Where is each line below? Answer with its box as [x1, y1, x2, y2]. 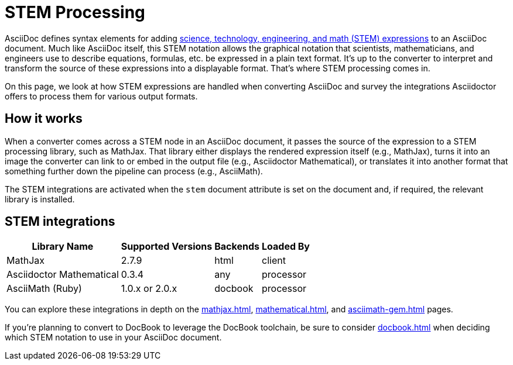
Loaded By [261, 240, 310, 253]
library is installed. [5, 194, 75, 204]
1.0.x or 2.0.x [121, 283, 177, 295]
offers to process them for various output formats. [5, 91, 198, 101]
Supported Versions [121, 240, 213, 253]
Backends [214, 240, 259, 253]
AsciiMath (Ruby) [6, 283, 82, 295]
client [261, 254, 286, 267]
